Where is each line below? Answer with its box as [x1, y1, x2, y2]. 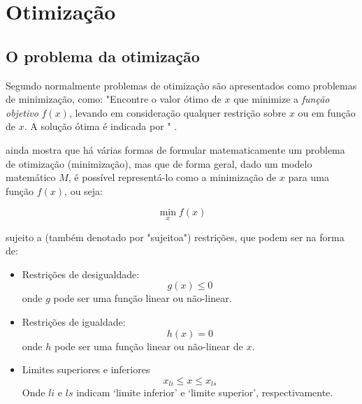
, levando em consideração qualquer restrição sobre [68, 105, 287, 120]
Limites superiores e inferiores [22, 362, 150, 377]
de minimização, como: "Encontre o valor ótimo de [6, 92, 222, 106]
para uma [288, 170, 329, 185]
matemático [6, 170, 56, 185]
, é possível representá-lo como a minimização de [68, 170, 277, 185]
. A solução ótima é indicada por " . [24, 119, 178, 134]
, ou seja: [64, 183, 103, 198]
